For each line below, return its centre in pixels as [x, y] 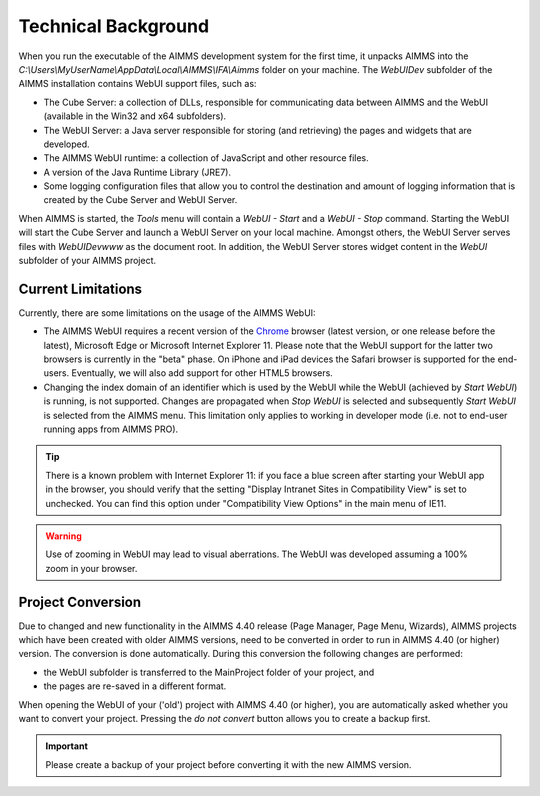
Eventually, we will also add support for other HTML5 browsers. [202, 373]
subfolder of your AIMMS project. [87, 261]
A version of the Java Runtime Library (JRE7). [137, 172]
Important [67, 746]
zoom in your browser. [91, 568]
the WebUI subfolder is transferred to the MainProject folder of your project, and [209, 672]
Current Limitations [80, 288]
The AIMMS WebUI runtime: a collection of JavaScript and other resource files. [206, 158]
